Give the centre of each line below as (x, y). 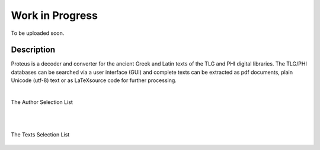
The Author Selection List (42, 102)
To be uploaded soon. (38, 33)
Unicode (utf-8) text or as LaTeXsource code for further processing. (94, 80)
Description (33, 50)
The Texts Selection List (40, 135)
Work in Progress (54, 15)
